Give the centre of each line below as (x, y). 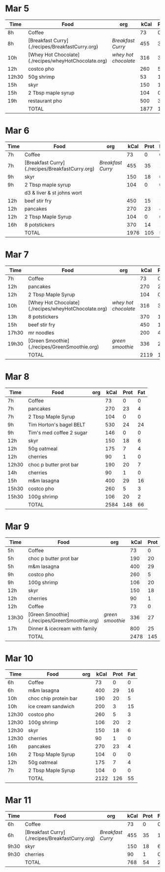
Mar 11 (18, 800)
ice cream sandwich (51, 706)
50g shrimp (41, 77)
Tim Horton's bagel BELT (57, 425)
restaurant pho (45, 100)
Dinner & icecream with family (62, 628)
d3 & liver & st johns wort (53, 192)
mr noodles (41, 333)
